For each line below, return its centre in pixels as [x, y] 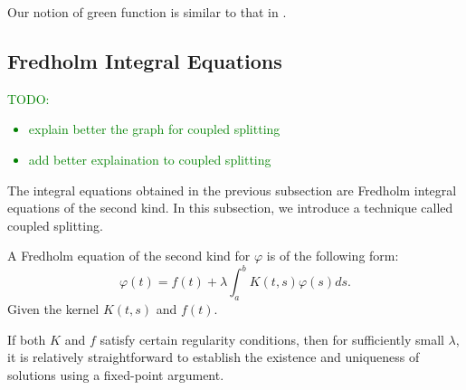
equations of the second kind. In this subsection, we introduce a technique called [230, 208]
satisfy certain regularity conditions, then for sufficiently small [272, 339]
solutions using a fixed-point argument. [116, 375]
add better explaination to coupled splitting [150, 159]
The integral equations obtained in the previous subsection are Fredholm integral [232, 190]
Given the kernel [53, 309]
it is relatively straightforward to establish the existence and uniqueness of [214, 357]
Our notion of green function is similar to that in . [147, 12]
